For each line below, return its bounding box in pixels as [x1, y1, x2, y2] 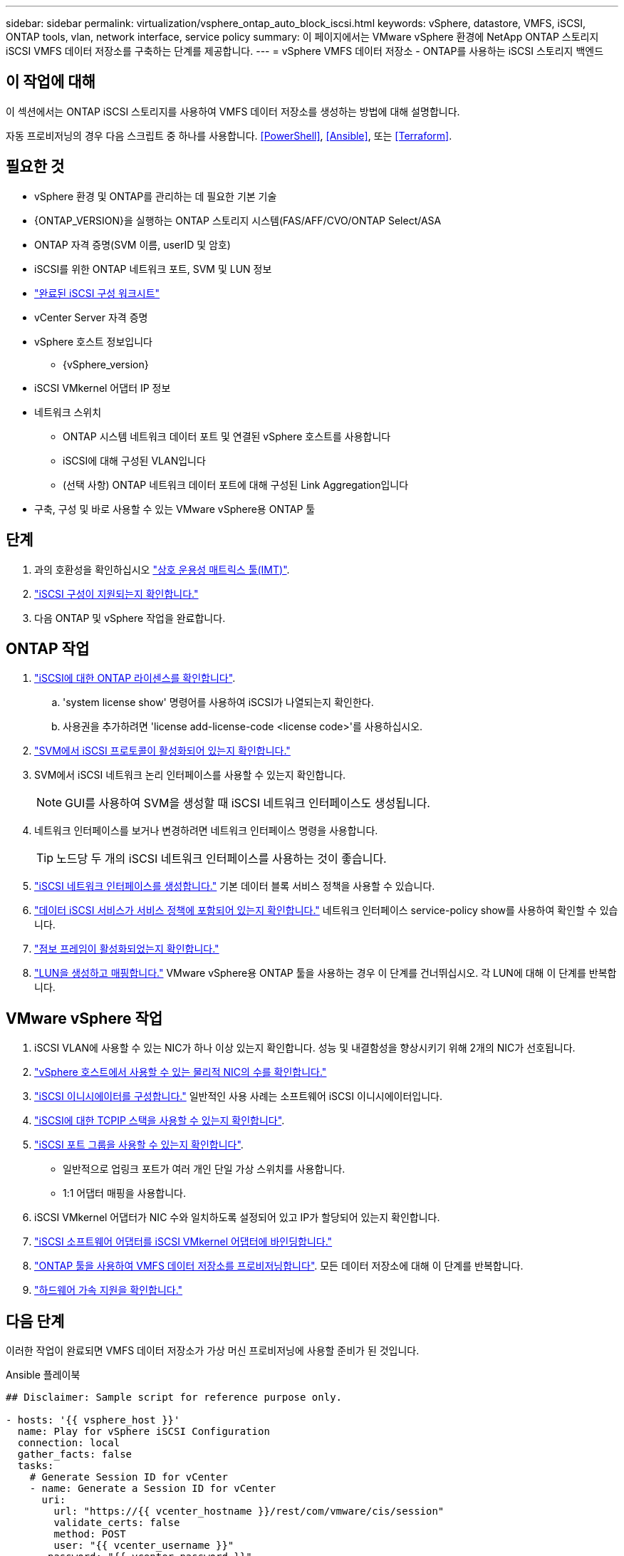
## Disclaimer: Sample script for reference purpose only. [6, 1391, 343, 1404]
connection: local [17, 1437, 120, 1449]
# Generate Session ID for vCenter [29, 1471, 228, 1483]
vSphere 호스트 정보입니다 [34, 335, 152, 348]
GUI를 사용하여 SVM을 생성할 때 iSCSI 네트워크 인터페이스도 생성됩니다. [65, 796, 430, 811]
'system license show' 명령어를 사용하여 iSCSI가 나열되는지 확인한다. [63, 696, 374, 709]
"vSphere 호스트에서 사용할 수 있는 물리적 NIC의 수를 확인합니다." [34, 1066, 327, 1079]
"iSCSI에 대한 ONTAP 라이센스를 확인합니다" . [34, 672, 236, 685]
